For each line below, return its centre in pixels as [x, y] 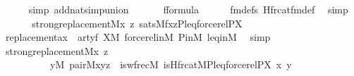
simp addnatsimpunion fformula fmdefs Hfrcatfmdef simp [188, 9]
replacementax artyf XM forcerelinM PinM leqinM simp [138, 37]
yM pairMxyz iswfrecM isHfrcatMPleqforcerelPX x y [171, 64]
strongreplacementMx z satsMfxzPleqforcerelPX [137, 23]
